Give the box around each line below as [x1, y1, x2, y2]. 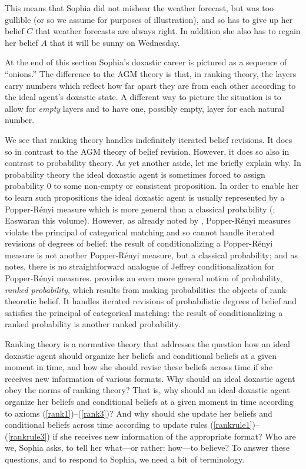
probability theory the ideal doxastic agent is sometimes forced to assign [5, 168, 265, 180]
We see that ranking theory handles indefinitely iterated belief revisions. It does [5, 133, 292, 145]
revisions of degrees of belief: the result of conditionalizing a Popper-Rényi [5, 237, 273, 250]
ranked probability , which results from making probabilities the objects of [5, 283, 267, 295]
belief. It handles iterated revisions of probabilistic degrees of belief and [39, 295, 297, 307]
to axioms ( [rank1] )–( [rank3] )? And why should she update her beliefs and [5, 407, 272, 419]
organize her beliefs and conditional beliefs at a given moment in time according [5, 395, 294, 407]
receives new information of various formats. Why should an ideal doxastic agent [5, 372, 295, 384]
